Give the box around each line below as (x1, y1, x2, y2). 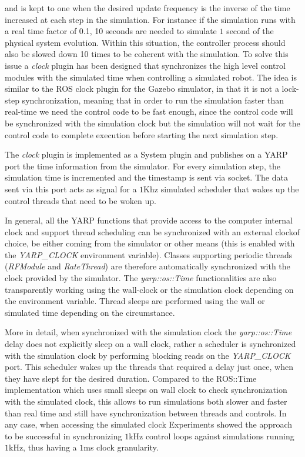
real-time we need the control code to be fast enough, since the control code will (5, 105, 293, 118)
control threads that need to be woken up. (5, 194, 156, 206)
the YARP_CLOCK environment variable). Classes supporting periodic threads (5, 248, 293, 261)
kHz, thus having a (9, 441, 77, 453)
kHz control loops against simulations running (129, 429, 294, 442)
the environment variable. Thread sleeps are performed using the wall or (5, 295, 265, 307)
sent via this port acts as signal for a (5, 182, 137, 195)
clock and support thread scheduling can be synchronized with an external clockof (5, 225, 300, 238)
